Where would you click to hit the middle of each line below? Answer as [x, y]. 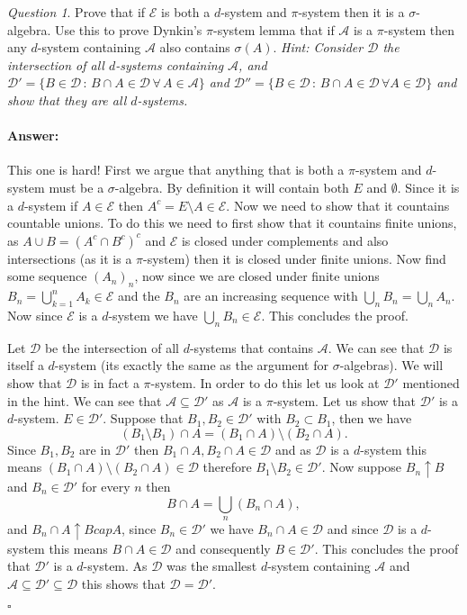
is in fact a [110, 382]
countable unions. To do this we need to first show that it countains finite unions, [232, 223]
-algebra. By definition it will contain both [232, 187]
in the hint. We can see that [85, 400]
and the [139, 296]
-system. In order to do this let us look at [265, 382]
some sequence [47, 276]
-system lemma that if [274, 29]
